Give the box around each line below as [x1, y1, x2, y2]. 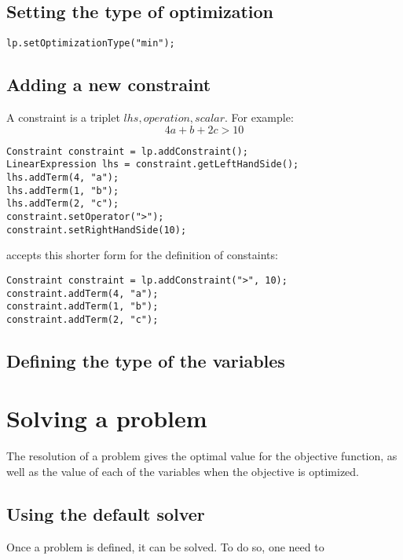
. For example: [225, 109, 294, 126]
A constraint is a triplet [6, 109, 120, 126]
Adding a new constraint [6, 72, 211, 97]
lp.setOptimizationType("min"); [6, 38, 175, 49]
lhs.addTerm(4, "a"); [6, 171, 119, 183]
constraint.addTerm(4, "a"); [6, 287, 159, 299]
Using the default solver [6, 501, 205, 525]
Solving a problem [6, 402, 207, 434]
